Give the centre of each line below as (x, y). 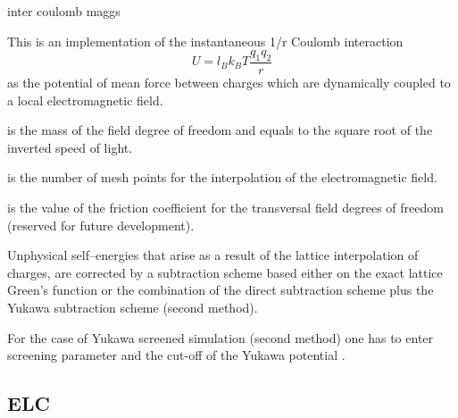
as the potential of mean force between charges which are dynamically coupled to (229, 83)
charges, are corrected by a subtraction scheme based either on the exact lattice (225, 272)
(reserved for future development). (101, 225)
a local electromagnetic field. (85, 100)
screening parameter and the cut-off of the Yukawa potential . (176, 355)
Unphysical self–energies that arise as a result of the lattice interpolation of (213, 255)
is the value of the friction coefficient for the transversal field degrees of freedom (225, 207)
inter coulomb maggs (64, 11)
